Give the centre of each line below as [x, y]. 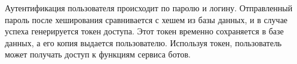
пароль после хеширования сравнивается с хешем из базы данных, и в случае [146, 19]
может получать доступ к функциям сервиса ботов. [98, 54]
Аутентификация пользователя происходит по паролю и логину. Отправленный [149, 8]
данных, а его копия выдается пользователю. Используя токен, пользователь [143, 42]
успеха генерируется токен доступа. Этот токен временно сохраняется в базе [144, 31]
